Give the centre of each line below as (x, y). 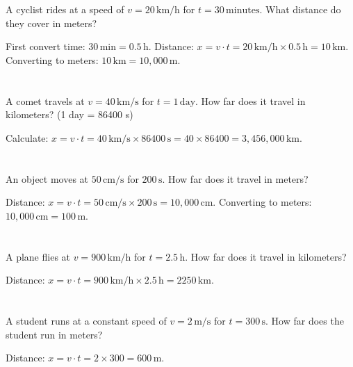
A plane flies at (38, 256)
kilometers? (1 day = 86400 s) (69, 114)
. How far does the (305, 321)
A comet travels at (45, 100)
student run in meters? (54, 334)
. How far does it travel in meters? (235, 178)
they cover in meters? (51, 23)
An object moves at (47, 178)
